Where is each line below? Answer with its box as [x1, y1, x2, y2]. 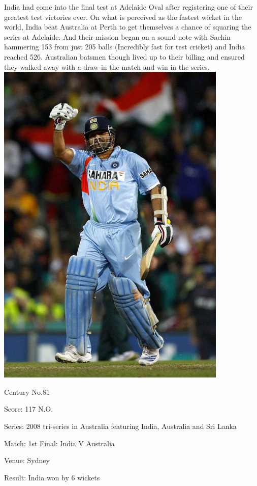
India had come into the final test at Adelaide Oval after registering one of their [4, 2, 253, 12]
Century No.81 [4, 386, 50, 397]
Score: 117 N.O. [4, 403, 53, 414]
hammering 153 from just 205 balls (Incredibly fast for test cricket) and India [4, 41, 245, 52]
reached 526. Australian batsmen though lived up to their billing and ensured [4, 51, 245, 62]
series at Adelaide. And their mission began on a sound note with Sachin [4, 31, 231, 42]
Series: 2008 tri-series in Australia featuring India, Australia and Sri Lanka [4, 420, 237, 431]
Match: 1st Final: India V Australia [4, 438, 115, 448]
